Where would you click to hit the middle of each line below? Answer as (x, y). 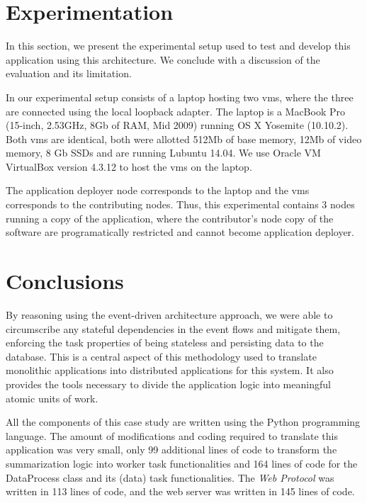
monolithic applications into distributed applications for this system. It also (170, 370)
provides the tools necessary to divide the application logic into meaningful (168, 384)
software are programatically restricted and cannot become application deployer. (180, 232)
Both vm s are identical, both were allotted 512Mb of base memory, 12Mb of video (184, 139)
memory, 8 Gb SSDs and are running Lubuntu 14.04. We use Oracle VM (163, 153)
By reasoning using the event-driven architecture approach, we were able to (169, 314)
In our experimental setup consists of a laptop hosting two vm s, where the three (180, 97)
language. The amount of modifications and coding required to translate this (172, 435)
